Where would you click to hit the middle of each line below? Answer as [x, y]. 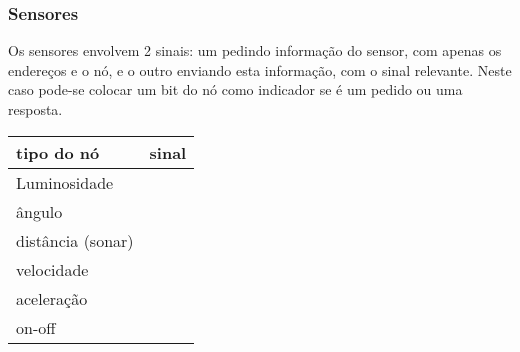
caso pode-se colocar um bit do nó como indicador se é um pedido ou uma [235, 89]
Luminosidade [65, 182]
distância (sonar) [75, 240]
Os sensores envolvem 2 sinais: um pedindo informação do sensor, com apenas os [255, 50]
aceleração [52, 298]
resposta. [35, 109]
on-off [36, 327]
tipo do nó [58, 152]
